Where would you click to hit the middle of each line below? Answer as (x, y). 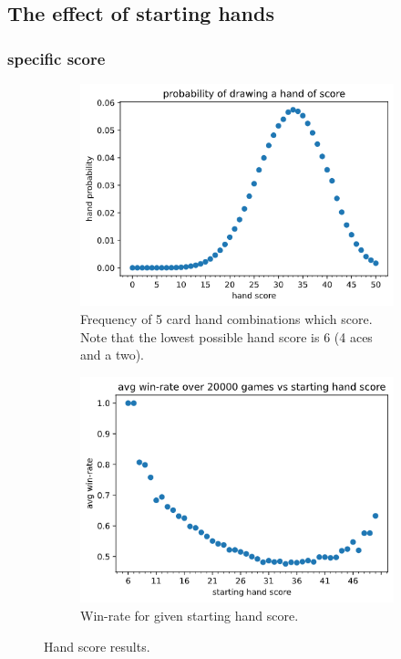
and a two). (112, 355)
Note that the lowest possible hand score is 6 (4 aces (226, 336)
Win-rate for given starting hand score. (190, 615)
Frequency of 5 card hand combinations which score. (226, 318)
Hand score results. (97, 646)
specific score (57, 58)
